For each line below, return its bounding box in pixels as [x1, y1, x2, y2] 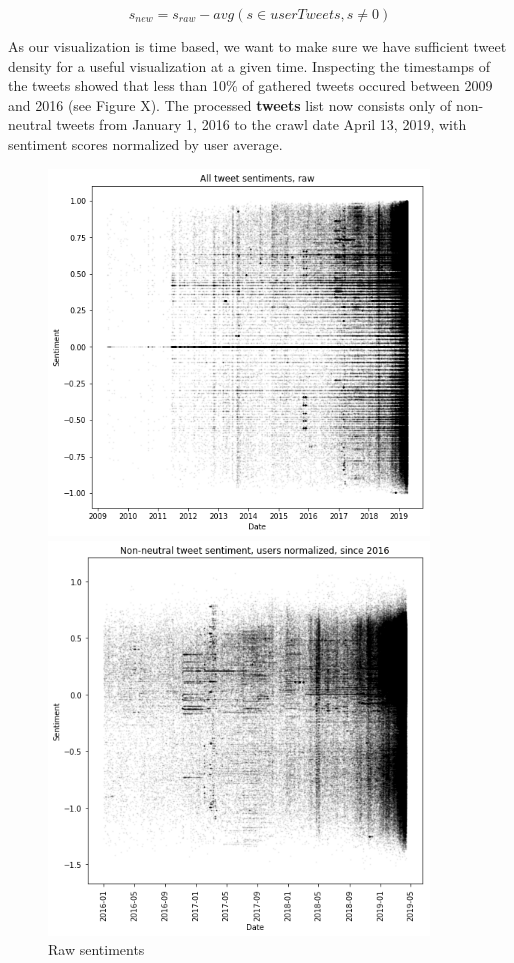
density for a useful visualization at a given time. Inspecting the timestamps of [8, 55, 490, 76]
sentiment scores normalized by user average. [8, 133, 283, 154]
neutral [8, 114, 52, 135]
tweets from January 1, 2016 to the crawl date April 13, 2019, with [56, 114, 467, 135]
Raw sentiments [48, 939, 145, 960]
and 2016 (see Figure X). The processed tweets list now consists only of [8, 94, 452, 115]
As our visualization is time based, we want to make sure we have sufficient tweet [8, 36, 507, 56]
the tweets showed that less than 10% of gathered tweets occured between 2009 [8, 75, 493, 96]
